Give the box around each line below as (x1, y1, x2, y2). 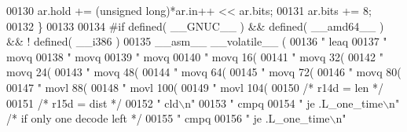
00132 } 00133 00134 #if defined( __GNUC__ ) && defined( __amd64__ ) (6, 17, 384, 34)
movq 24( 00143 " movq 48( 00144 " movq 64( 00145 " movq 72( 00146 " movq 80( (6, 64, 401, 80)
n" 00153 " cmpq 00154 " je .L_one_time (185, 94, 383, 111)
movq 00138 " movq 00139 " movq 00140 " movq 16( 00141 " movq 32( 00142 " (6, 48, 383, 64)
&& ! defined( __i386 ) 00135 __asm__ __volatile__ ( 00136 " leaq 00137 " (6, 33, 387, 49)
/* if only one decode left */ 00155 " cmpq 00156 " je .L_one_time (6, 110, 330, 126)
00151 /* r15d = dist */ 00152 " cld (6, 94, 179, 111)
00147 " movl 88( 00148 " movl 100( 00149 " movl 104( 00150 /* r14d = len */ (6, 79, 384, 95)
